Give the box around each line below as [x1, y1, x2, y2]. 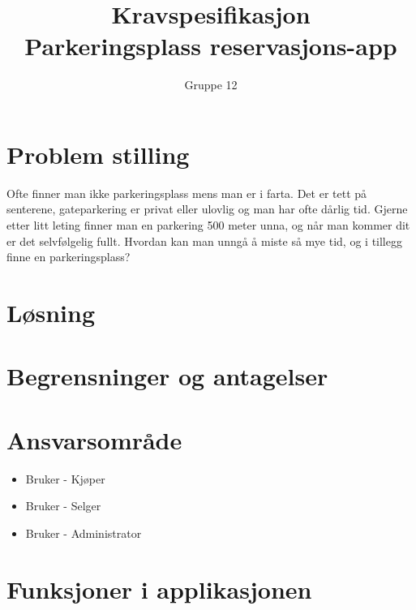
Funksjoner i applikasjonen [6, 572, 312, 605]
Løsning [6, 296, 96, 329]
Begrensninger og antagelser [6, 359, 328, 393]
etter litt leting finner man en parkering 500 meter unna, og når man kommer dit [6, 217, 410, 234]
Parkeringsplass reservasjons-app [24, 29, 397, 62]
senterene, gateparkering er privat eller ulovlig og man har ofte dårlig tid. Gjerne [6, 200, 408, 217]
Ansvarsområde [6, 423, 182, 456]
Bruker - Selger [25, 497, 101, 514]
